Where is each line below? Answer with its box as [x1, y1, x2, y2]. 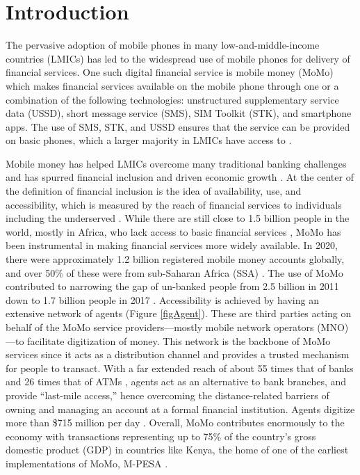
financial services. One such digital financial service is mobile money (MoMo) [6, 65, 334, 79]
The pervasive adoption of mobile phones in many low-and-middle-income [6, 38, 320, 52]
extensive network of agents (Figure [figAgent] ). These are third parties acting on [6, 306, 352, 321]
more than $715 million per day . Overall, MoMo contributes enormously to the [6, 415, 345, 430]
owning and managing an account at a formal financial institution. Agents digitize [6, 401, 355, 416]
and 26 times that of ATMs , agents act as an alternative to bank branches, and [6, 374, 347, 389]
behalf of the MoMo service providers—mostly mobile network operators [6, 320, 314, 334]
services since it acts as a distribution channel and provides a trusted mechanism [6, 347, 350, 362]
